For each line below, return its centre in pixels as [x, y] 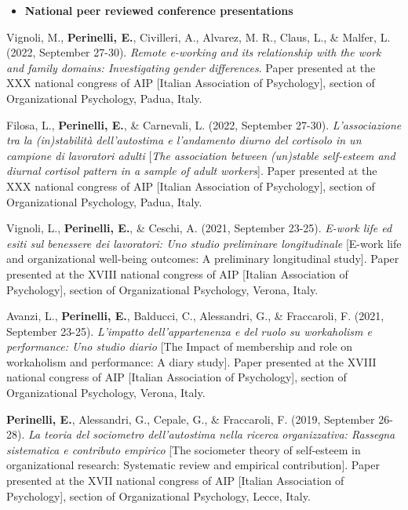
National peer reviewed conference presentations [159, 10]
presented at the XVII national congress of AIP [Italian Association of [175, 481]
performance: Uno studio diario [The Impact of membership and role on [180, 346]
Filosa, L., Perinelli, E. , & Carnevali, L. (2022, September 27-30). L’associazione [204, 124]
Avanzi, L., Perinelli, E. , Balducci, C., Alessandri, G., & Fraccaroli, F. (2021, [195, 316]
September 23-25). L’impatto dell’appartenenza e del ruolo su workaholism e [189, 331]
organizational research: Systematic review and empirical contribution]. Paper [193, 465]
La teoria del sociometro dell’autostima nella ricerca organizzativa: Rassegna [212, 434]
